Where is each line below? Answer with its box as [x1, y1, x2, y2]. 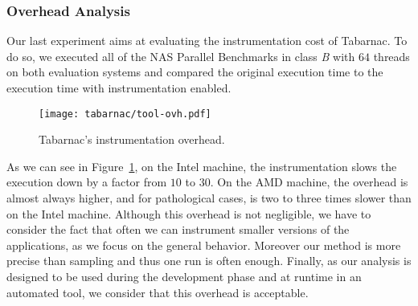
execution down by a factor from [6, 173, 167, 190]
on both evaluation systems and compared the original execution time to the [6, 63, 383, 80]
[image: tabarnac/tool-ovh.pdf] [39, 108, 211, 120]
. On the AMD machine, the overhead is [210, 173, 408, 190]
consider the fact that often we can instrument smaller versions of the [6, 221, 350, 238]
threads [373, 47, 410, 64]
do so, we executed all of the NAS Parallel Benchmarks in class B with [6, 47, 355, 64]
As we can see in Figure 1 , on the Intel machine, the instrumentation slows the [6, 157, 397, 174]
